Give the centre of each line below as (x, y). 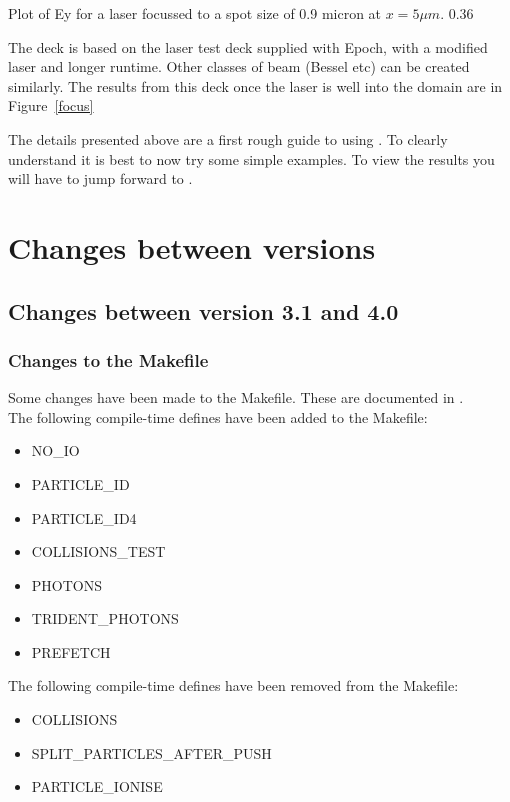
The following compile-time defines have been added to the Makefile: (218, 416)
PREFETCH (71, 651)
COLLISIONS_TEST (98, 551)
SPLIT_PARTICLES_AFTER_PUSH (151, 752)
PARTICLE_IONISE (97, 786)
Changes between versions (192, 246)
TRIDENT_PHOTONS (105, 618)
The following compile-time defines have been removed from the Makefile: (233, 685)
